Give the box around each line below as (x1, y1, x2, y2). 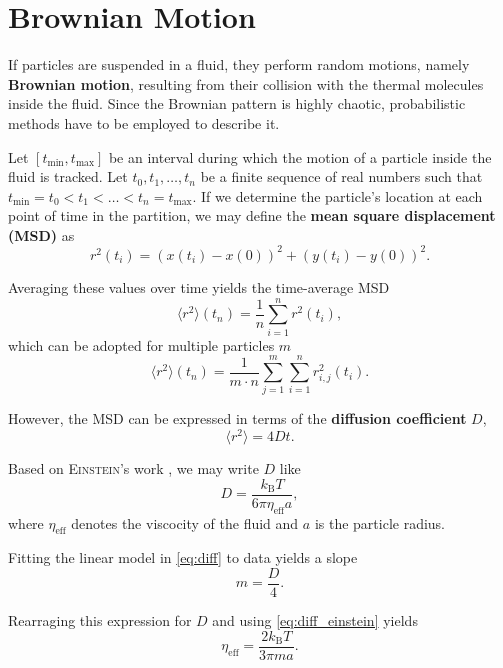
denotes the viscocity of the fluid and (71, 512, 299, 533)
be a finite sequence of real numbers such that (200, 166, 483, 187)
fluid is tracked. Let (8, 166, 128, 187)
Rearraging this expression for (8, 609, 192, 630)
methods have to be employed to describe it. (8, 112, 280, 133)
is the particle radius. (314, 512, 446, 533)
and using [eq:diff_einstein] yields (212, 609, 418, 630)
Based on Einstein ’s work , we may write (8, 458, 259, 479)
